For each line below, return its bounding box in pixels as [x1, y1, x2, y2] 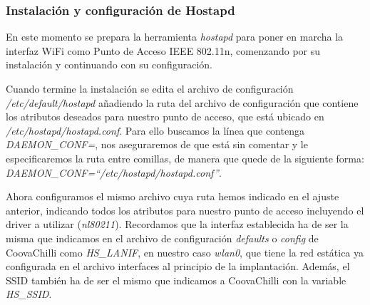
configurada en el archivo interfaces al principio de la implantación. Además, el [6, 259, 350, 274]
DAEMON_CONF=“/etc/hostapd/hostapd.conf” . [6, 165, 222, 180]
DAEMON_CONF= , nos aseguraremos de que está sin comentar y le [6, 137, 308, 152]
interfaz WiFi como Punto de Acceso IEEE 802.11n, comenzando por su [6, 43, 321, 58]
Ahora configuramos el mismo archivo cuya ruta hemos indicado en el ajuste [6, 189, 339, 204]
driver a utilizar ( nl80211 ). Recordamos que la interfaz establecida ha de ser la [6, 217, 349, 232]
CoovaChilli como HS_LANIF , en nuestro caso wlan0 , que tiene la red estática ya [6, 244, 364, 259]
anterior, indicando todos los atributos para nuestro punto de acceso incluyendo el [6, 202, 364, 217]
